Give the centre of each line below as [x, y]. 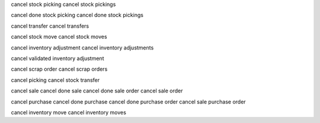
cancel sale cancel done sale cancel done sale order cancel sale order [97, 91]
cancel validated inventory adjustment [57, 58]
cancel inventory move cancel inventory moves [69, 112]
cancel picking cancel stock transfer [55, 80]
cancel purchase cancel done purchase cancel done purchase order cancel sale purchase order [128, 102]
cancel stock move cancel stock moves [59, 37]
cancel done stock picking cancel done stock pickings [77, 15]
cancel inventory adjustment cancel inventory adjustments [82, 48]
